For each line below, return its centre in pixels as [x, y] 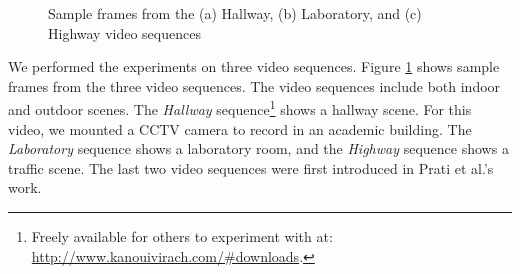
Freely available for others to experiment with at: [182, 236]
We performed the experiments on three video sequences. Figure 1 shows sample [254, 66]
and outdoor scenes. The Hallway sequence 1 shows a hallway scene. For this [240, 108]
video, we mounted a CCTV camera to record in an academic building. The [240, 128]
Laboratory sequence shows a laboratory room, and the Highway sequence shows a [258, 148]
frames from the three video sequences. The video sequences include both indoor [254, 85]
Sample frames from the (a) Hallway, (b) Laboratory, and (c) [235, 13]
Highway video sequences [124, 32]
